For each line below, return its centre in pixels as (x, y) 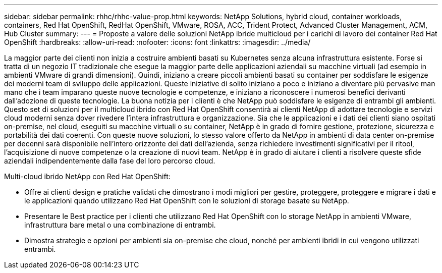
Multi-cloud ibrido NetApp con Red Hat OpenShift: (87, 176)
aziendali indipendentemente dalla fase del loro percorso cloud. (110, 161)
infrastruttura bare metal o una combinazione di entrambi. (120, 225)
